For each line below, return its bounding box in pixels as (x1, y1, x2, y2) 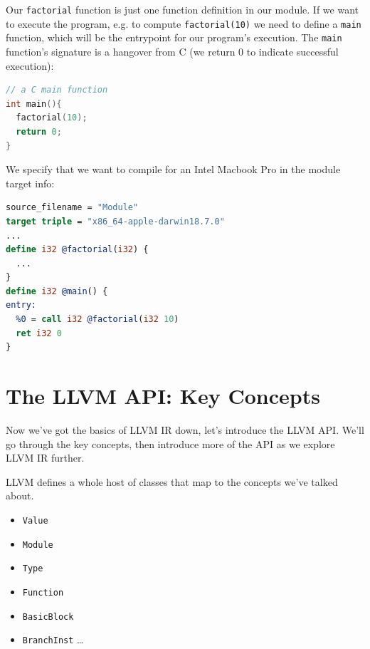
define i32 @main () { (6, 286, 108, 296)
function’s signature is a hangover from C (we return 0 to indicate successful (6, 43, 339, 58)
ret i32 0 (16, 328, 62, 338)
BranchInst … (22, 632, 84, 647)
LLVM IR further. (6, 450, 85, 465)
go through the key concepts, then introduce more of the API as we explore (6, 436, 335, 451)
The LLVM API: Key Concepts (6, 381, 320, 410)
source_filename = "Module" (6, 202, 139, 213)
